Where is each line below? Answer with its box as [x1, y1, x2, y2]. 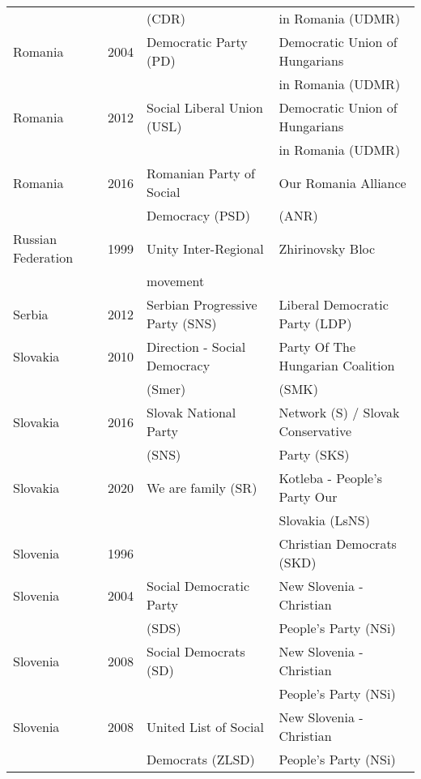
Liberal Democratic [279, 295, 389, 314]
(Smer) [147, 379, 186, 398]
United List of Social [147, 717, 264, 736]
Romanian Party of [147, 164, 255, 182]
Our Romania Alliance [279, 173, 406, 192]
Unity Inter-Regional [147, 238, 264, 258]
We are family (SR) [147, 477, 257, 497]
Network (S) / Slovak [279, 403, 400, 422]
